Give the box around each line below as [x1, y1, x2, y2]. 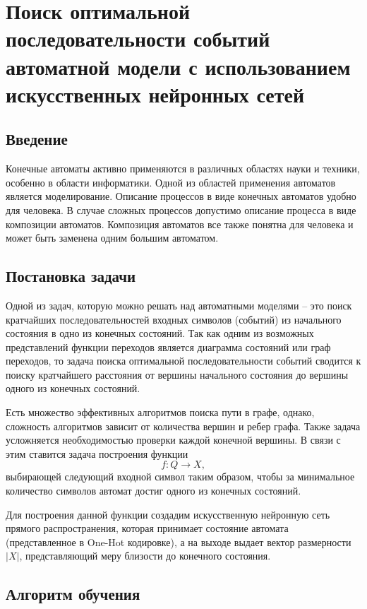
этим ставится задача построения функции [6, 446, 188, 461]
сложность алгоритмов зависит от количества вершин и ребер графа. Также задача [6, 418, 361, 433]
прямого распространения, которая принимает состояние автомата [6, 521, 289, 536]
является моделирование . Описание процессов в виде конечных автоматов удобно [6, 189, 356, 203]
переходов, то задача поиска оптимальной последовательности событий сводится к [6, 353, 361, 368]
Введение [6, 128, 68, 150]
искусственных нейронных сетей [6, 79, 305, 108]
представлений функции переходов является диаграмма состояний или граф [6, 339, 331, 354]
